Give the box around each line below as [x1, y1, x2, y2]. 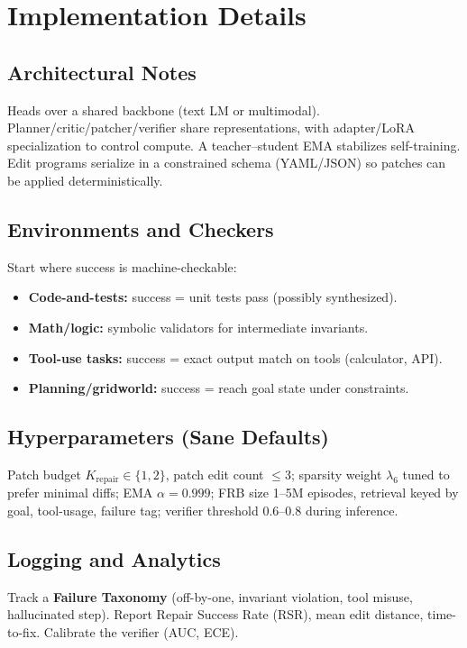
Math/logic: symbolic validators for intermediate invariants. [28, 317, 369, 336]
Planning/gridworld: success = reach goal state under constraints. [28, 379, 409, 397]
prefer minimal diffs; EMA [7, 483, 153, 502]
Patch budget [7, 464, 81, 483]
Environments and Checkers [7, 214, 274, 242]
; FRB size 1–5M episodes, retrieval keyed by [210, 483, 459, 502]
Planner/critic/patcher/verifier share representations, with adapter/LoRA [7, 118, 415, 137]
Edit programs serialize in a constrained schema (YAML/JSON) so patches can [7, 153, 446, 172]
